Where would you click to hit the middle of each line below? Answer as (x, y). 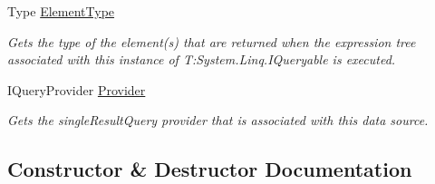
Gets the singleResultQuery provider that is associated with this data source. (218, 120)
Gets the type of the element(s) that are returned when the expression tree (212, 41)
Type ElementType (61, 11)
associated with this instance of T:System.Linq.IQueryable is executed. (202, 59)
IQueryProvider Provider (77, 89)
